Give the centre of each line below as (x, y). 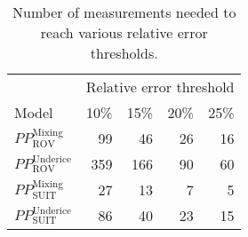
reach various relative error (124, 32)
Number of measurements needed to (124, 12)
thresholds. (124, 53)
